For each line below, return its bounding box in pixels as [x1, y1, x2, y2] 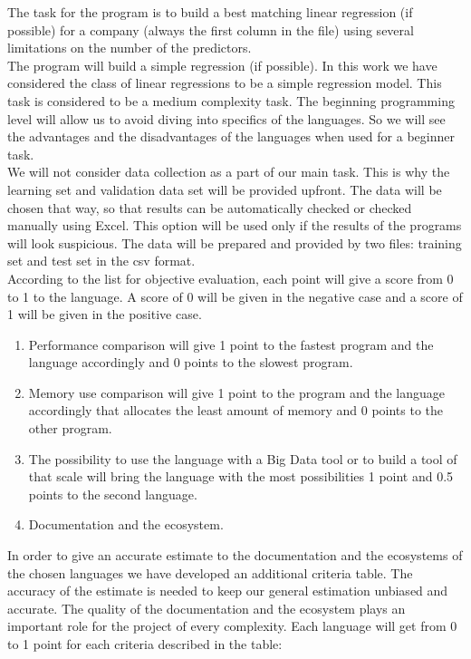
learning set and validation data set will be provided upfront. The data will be [7, 179, 442, 199]
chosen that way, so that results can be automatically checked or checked [7, 198, 412, 217]
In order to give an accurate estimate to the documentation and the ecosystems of [7, 546, 463, 565]
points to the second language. [28, 484, 197, 503]
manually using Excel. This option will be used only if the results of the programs [7, 216, 462, 235]
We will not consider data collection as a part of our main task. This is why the [7, 162, 450, 181]
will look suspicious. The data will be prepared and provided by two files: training [7, 233, 462, 252]
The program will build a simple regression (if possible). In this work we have [7, 55, 437, 74]
